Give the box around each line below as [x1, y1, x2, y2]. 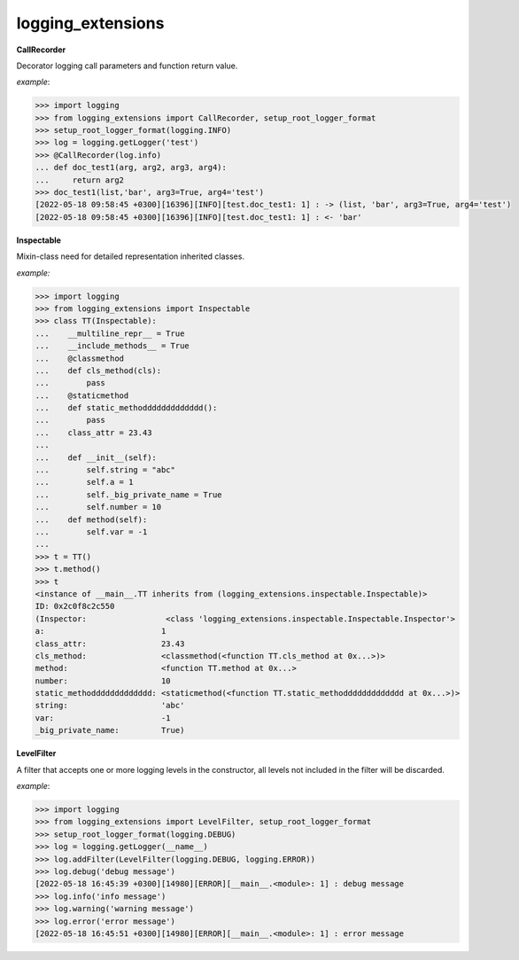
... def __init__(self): [35, 452, 157, 463]
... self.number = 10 [35, 502, 162, 512]
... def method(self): [35, 514, 148, 525]
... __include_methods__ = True [35, 341, 190, 351]
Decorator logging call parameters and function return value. [16, 60, 238, 71]
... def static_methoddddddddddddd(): [35, 403, 218, 413]
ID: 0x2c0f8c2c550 [35, 601, 115, 612]
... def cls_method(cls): [35, 365, 162, 376]
